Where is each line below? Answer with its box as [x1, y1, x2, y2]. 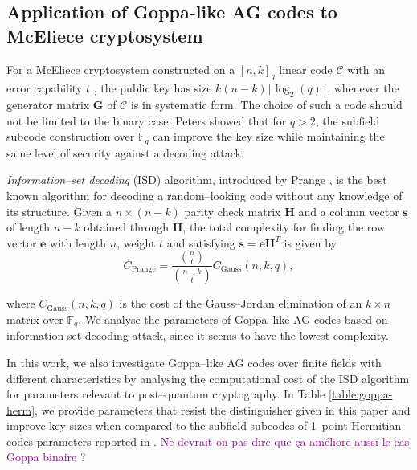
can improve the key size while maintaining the [153, 128, 385, 145]
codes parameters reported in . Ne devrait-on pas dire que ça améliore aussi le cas [6, 432, 410, 449]
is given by [284, 234, 337, 251]
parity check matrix [184, 202, 281, 219]
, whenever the [327, 80, 399, 96]
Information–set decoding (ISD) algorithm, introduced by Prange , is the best [6, 171, 387, 188]
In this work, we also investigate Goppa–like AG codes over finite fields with [6, 354, 382, 370]
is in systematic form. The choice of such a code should [130, 96, 403, 113]
